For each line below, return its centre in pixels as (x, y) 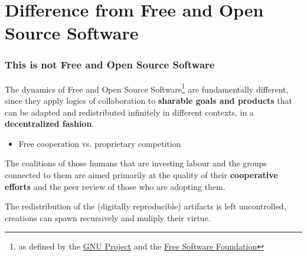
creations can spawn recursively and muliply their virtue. (108, 217)
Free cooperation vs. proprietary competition (100, 143)
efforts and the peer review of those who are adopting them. (115, 186)
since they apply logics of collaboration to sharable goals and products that (148, 101)
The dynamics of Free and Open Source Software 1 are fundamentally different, (147, 88)
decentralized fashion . (50, 124)
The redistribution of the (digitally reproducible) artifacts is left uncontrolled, (146, 206)
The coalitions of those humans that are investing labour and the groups (136, 163)
